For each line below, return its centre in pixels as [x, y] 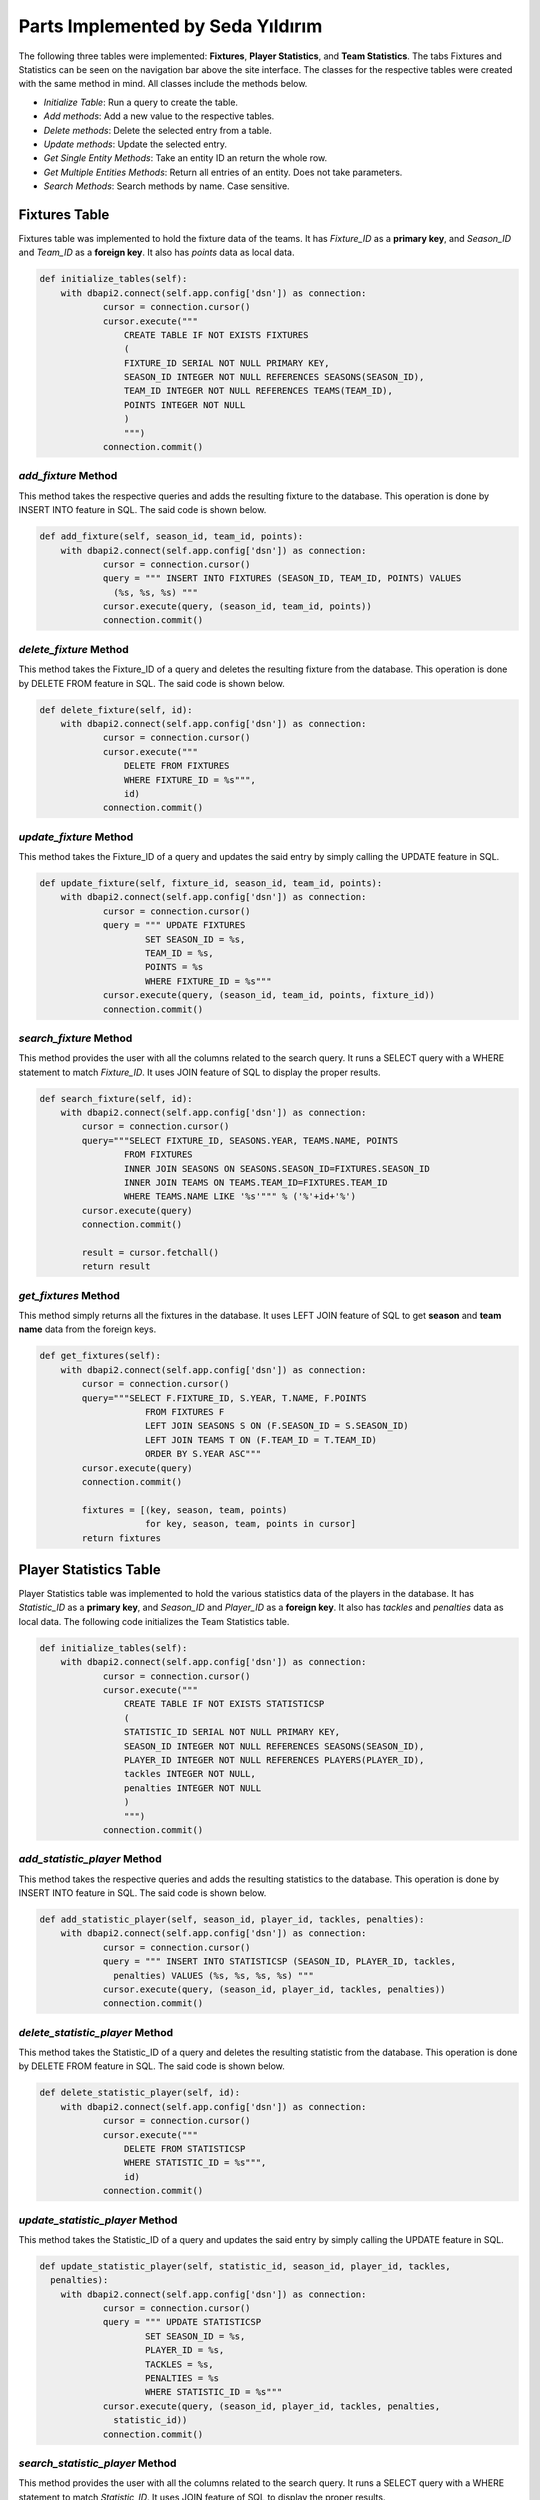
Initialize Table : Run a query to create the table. [141, 102]
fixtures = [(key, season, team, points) [184, 1509]
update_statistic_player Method [98, 2220]
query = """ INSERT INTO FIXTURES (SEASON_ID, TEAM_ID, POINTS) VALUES [282, 578]
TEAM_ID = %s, [179, 953]
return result [116, 1266]
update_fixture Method [76, 837]
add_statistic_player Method [90, 1859]
